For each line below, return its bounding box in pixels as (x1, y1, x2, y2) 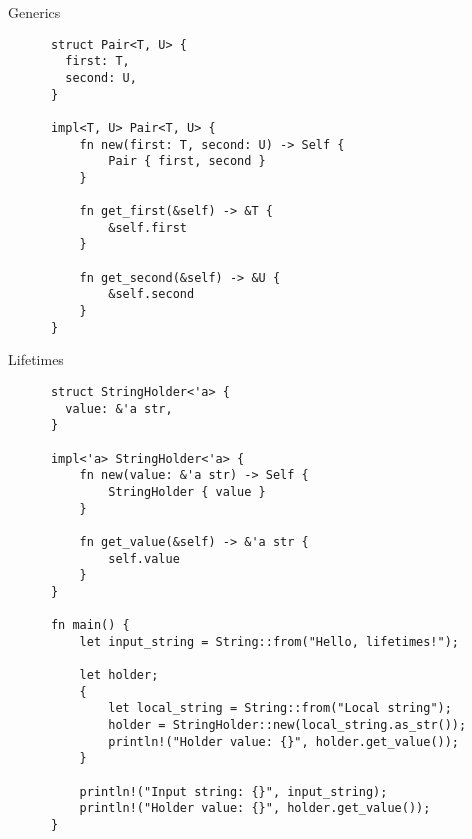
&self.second (108, 287, 195, 302)
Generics (8, 2, 61, 22)
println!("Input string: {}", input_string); (79, 784, 388, 799)
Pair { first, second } (108, 154, 266, 169)
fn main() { (50, 618, 130, 633)
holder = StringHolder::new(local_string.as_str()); (108, 718, 467, 733)
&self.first (108, 220, 187, 235)
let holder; (79, 668, 159, 683)
